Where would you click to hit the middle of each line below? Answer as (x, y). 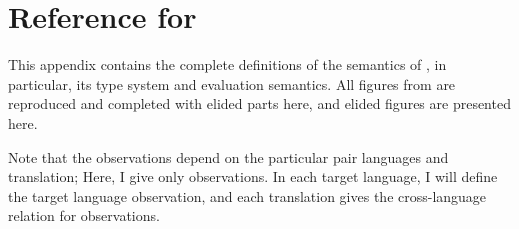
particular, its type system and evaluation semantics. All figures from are (232, 83)
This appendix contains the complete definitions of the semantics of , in (227, 64)
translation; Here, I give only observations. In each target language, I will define (253, 176)
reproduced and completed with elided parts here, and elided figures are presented (259, 103)
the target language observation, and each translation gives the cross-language (247, 195)
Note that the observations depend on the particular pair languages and (228, 156)
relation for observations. (84, 215)
